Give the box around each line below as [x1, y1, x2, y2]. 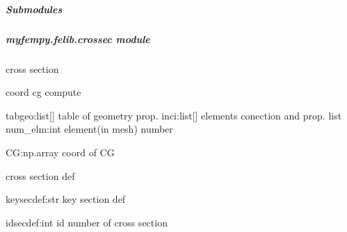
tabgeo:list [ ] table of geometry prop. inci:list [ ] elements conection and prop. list [6, 108, 342, 122]
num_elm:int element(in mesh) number [6, 122, 173, 136]
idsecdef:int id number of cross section [6, 215, 168, 229]
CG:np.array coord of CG [6, 144, 115, 159]
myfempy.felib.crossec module [6, 31, 150, 46]
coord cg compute [6, 85, 81, 99]
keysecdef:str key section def [6, 192, 126, 206]
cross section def [6, 168, 75, 183]
